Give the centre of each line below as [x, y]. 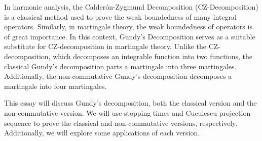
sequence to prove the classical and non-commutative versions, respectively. [121, 123]
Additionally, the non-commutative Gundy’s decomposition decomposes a [118, 76]
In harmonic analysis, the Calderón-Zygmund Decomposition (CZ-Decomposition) [131, 7]
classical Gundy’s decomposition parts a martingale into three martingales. [120, 66]
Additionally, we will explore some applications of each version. [102, 133]
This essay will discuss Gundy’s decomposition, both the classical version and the [130, 103]
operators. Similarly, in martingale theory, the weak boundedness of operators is [128, 27]
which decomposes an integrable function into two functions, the [153, 56]
